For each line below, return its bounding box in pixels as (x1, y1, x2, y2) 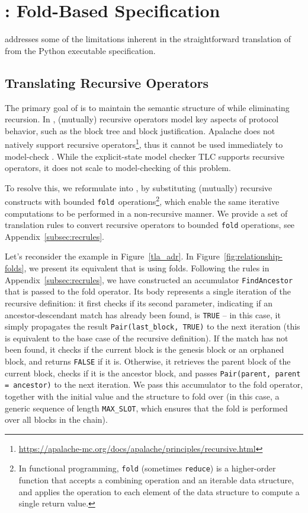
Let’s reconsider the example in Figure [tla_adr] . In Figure (5, 250, 220, 262)
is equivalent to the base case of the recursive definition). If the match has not (5, 331, 288, 344)
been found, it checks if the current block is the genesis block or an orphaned (5, 343, 284, 356)
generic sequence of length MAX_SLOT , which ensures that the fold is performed (5, 401, 288, 414)
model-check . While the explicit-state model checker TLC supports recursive (5, 150, 284, 162)
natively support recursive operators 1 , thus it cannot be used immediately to (5, 137, 283, 150)
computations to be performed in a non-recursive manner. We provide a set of (5, 207, 288, 219)
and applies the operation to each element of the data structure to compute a (18, 485, 300, 498)
